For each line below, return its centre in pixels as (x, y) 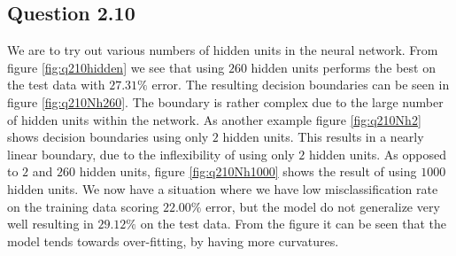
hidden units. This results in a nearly (323, 137)
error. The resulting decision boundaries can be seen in (301, 85)
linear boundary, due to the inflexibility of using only (151, 154)
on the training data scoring (83, 206)
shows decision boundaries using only (108, 137)
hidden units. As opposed (377, 154)
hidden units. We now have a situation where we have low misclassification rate (223, 188)
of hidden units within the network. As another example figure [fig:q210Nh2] (214, 119)
